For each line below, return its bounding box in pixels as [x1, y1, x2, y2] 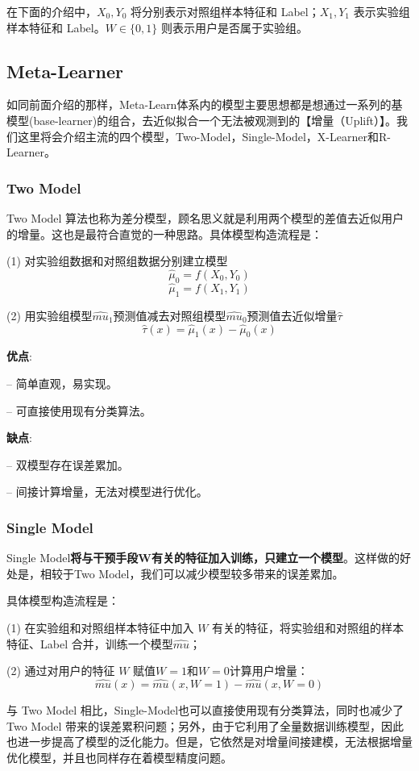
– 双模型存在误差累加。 [6, 456, 129, 473]
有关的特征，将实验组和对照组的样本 [212, 619, 404, 636]
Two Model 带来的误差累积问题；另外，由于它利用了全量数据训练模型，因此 [6, 717, 404, 734]
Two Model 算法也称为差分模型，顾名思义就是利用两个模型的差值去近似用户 [6, 209, 404, 226]
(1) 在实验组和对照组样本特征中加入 [6, 619, 194, 636]
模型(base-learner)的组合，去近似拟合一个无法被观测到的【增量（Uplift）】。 [6, 111, 396, 128]
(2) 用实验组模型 [6, 306, 93, 323]
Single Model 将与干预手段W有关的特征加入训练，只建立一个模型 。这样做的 [6, 549, 400, 566]
